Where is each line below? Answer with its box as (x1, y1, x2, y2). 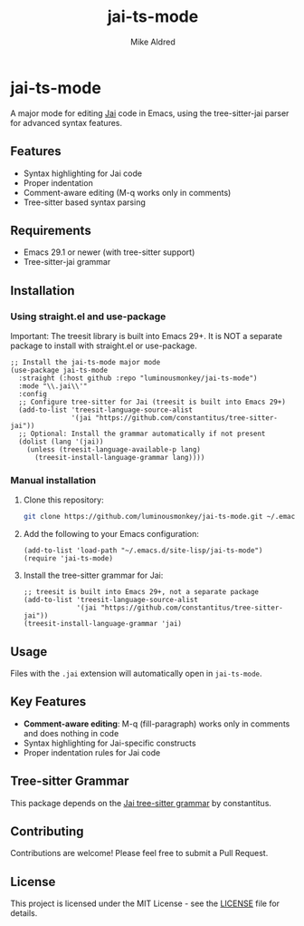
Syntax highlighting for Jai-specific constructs (23, 737, 197, 748)
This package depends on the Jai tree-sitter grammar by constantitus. (10, 797, 272, 808)
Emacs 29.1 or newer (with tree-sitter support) (23, 247, 195, 258)
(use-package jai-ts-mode (10, 366, 108, 375)
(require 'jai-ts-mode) (23, 554, 114, 563)
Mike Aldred (130, 36, 176, 47)
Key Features (10, 694, 87, 709)
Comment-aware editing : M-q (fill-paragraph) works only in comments (23, 718, 290, 729)
